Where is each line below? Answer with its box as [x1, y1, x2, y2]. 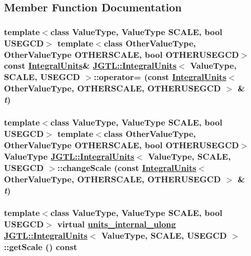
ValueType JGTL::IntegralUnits [4, 150, 135, 162]
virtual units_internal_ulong [57, 218, 176, 230]
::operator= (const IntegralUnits [94, 71, 227, 83]
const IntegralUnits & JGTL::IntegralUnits [4, 59, 177, 72]
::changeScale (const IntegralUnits [57, 161, 197, 173]
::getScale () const [4, 241, 77, 253]
